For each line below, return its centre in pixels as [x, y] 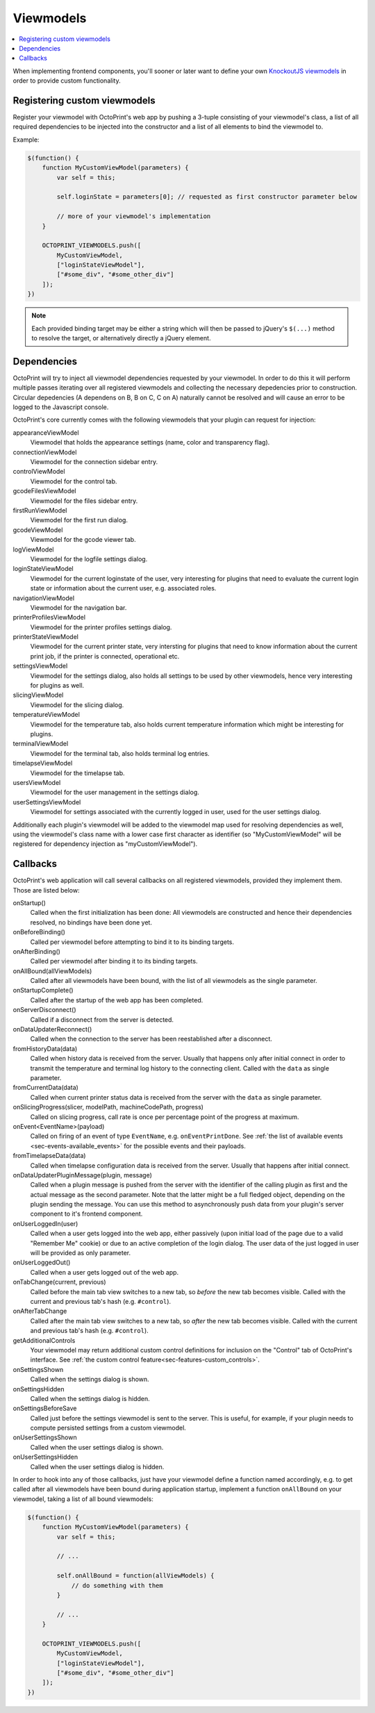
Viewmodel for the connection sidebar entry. [94, 462]
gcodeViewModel [38, 530]
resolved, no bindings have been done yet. [91, 922]
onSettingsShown [38, 1369]
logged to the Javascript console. [61, 407]
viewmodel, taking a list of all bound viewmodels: [83, 1499]
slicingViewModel [38, 695]
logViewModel [33, 549]
